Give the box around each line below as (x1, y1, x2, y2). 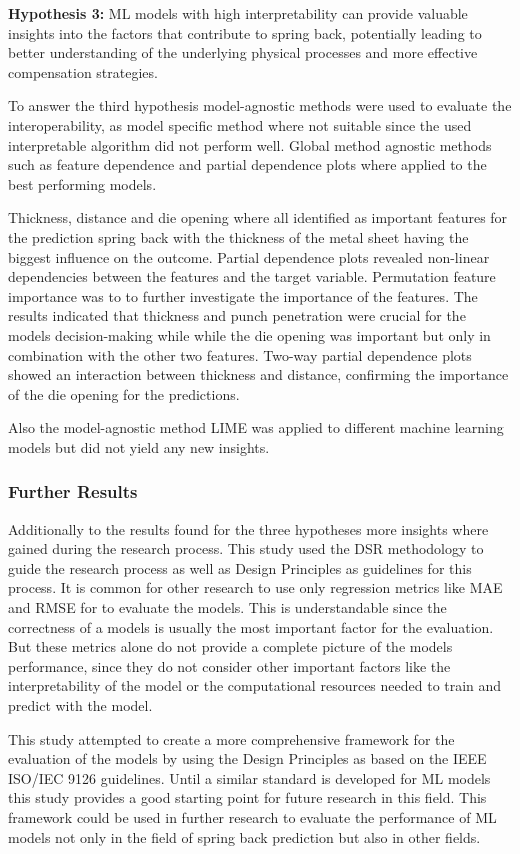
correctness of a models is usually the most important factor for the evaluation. (8, 616, 494, 637)
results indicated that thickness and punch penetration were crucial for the (8, 305, 466, 326)
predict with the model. (8, 695, 153, 716)
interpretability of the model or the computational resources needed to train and (8, 675, 502, 696)
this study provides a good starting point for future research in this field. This (8, 787, 487, 808)
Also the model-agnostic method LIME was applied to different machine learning (8, 417, 504, 438)
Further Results (8, 479, 138, 504)
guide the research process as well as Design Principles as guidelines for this (8, 557, 472, 578)
